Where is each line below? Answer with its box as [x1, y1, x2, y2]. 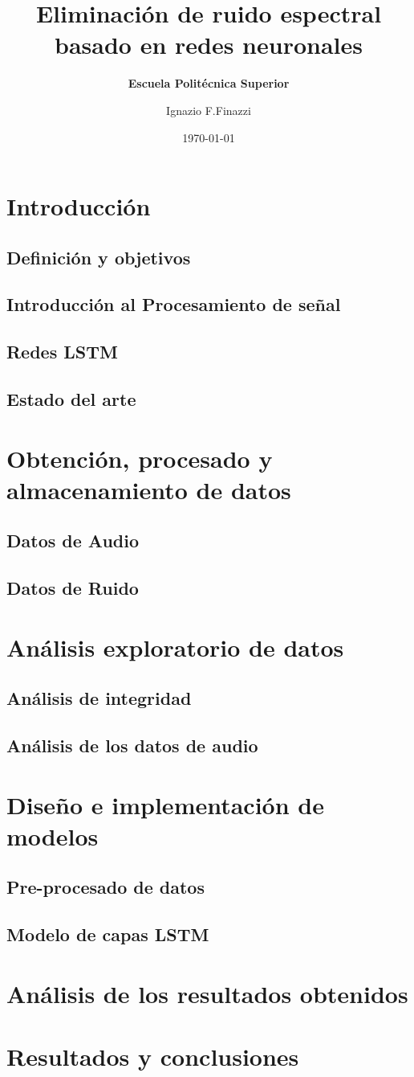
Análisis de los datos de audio [6, 733, 258, 758]
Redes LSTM [6, 339, 118, 364]
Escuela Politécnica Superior [128, 75, 290, 92]
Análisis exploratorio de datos [6, 630, 344, 663]
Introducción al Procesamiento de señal [6, 292, 341, 317]
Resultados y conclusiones [6, 1040, 299, 1073]
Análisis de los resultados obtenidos [6, 977, 408, 1009]
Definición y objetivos [6, 244, 191, 269]
